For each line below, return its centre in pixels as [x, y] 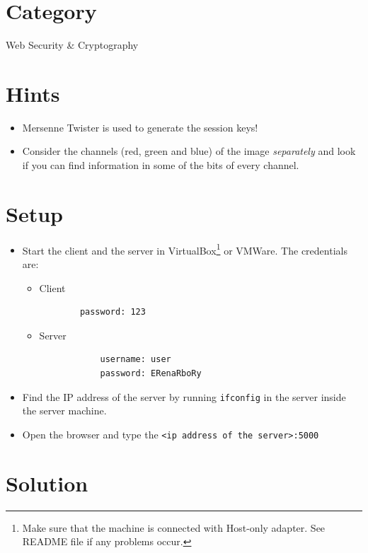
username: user [136, 360]
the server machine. [64, 411]
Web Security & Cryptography [72, 45]
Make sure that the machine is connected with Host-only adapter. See [174, 527]
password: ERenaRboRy [151, 373]
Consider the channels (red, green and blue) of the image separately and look [189, 151]
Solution [47, 483]
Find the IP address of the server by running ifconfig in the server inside [184, 396]
